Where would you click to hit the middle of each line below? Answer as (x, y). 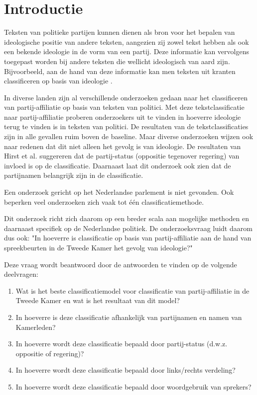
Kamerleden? (36, 327)
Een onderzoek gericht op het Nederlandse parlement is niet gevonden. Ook (119, 192)
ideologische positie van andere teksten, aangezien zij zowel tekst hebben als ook (127, 41)
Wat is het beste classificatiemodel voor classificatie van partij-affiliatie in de (132, 290)
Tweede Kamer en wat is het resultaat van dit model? (98, 300)
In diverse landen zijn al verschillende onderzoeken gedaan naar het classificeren (126, 97)
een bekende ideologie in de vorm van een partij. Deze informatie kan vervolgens (127, 51)
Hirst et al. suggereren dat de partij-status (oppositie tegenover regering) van (122, 156)
